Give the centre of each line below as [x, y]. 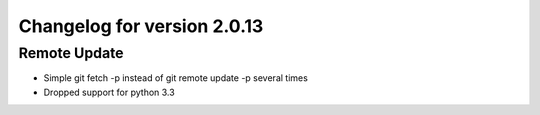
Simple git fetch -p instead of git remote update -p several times [176, 78]
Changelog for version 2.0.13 [141, 26]
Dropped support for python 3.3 [109, 92]
